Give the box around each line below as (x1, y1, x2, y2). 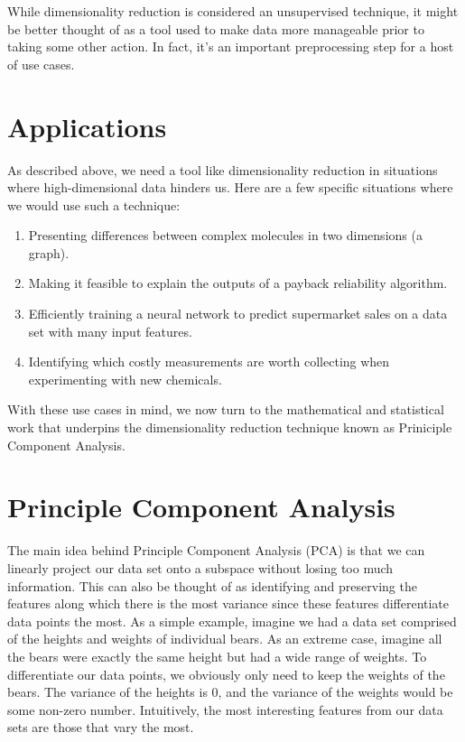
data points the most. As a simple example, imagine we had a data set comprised (7, 611, 457, 630)
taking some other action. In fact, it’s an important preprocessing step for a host (7, 37, 454, 56)
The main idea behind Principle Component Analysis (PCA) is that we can (7, 541, 425, 560)
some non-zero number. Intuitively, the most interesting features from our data (7, 700, 443, 719)
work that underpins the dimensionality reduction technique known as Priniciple (7, 418, 452, 437)
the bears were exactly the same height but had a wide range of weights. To (7, 646, 427, 665)
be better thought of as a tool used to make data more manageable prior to (7, 19, 424, 38)
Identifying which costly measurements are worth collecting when (28, 352, 390, 371)
